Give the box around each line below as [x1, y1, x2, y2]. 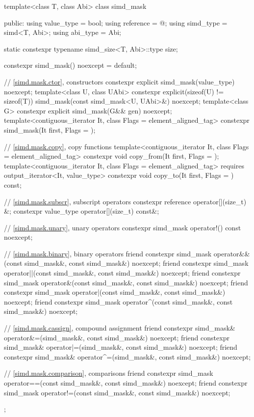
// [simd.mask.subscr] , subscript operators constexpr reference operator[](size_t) [4, 196, 247, 206]
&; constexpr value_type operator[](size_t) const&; [4, 206, 159, 216]
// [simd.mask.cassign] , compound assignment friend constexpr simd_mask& [4, 323, 235, 333]
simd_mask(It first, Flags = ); [4, 124, 96, 135]
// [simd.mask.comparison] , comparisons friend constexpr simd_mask [4, 368, 213, 378]
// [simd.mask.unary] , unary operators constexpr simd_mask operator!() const [4, 222, 241, 232]
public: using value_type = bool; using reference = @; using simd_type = [4, 17, 228, 28]
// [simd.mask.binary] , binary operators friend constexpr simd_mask [4, 248, 212, 258]
